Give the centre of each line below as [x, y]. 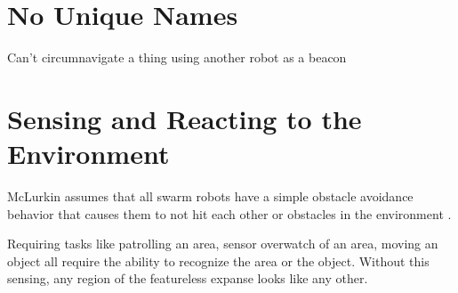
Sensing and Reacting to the [185, 118]
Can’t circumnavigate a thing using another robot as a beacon [177, 57]
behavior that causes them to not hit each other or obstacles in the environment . [229, 213]
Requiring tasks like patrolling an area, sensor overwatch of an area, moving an [223, 244]
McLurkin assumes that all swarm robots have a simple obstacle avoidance [210, 196]
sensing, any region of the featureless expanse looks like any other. [188, 278]
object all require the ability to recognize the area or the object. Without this [218, 260]
